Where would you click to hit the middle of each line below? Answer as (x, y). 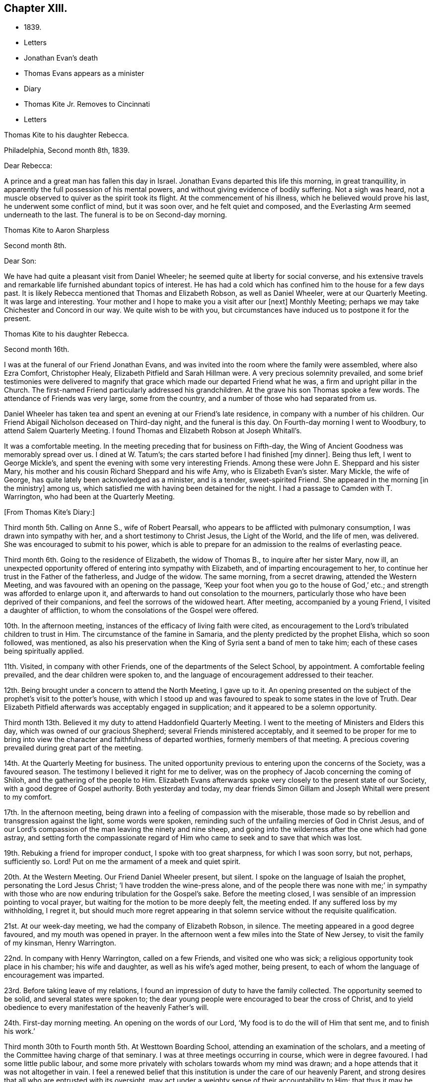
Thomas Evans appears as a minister (84, 73)
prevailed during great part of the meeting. (73, 748)
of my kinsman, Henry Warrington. (60, 943)
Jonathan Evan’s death (61, 58)
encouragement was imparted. (54, 975)
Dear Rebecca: (28, 166)
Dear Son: (20, 261)
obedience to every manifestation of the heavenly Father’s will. (107, 1008)
